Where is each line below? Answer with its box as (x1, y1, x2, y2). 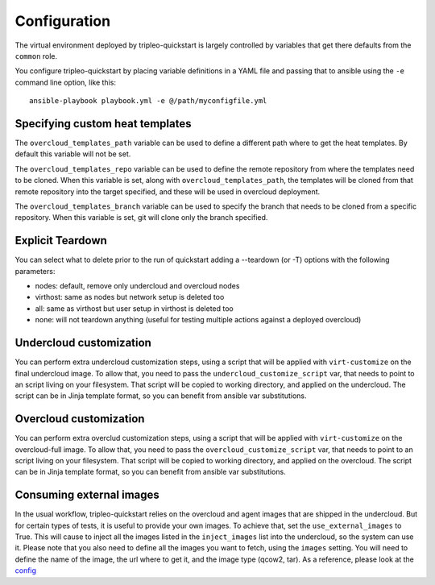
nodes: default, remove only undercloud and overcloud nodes (35, 281, 240, 291)
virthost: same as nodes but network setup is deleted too (35, 292, 225, 302)
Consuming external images (14, 488, 160, 502)
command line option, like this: (14, 77, 117, 87)
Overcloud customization (14, 412, 145, 426)
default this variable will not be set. (14, 149, 131, 159)
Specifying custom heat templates (14, 117, 192, 131)
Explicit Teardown (14, 234, 108, 247)
